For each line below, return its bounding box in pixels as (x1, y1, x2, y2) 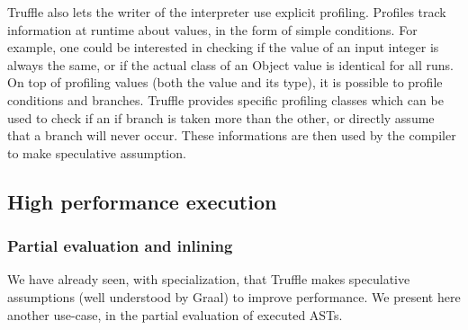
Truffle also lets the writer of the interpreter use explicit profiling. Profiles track (7, 3, 446, 21)
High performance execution (7, 187, 277, 215)
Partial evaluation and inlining (7, 235, 233, 257)
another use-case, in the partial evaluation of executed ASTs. (7, 305, 343, 324)
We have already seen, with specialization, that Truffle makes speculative (7, 270, 410, 289)
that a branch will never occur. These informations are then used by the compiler (7, 126, 456, 145)
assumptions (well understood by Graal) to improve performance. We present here (7, 287, 461, 306)
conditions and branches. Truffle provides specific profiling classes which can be (7, 90, 444, 109)
